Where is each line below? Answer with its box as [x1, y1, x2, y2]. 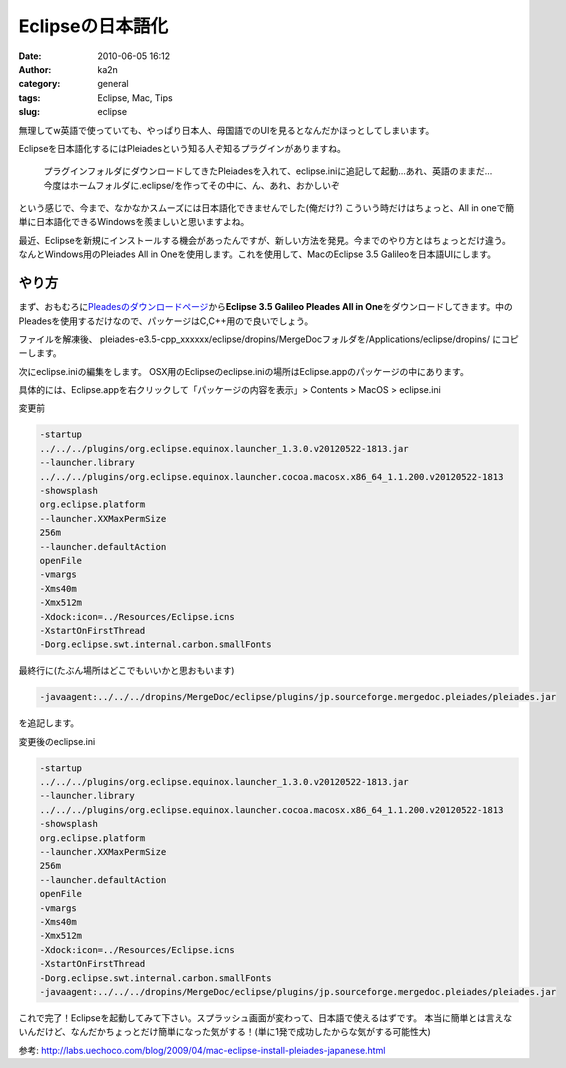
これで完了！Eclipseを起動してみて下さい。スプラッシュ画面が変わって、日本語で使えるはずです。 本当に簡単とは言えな [18, 1011, 513, 1024]
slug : [18, 106, 40, 118]
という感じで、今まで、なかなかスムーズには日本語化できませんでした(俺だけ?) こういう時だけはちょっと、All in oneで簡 [18, 202, 515, 214]
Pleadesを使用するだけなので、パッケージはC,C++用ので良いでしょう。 [18, 315, 314, 327]
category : [18, 78, 61, 90]
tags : [18, 91, 41, 104]
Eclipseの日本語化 [18, 15, 169, 37]
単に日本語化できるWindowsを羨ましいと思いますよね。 [18, 216, 250, 228]
